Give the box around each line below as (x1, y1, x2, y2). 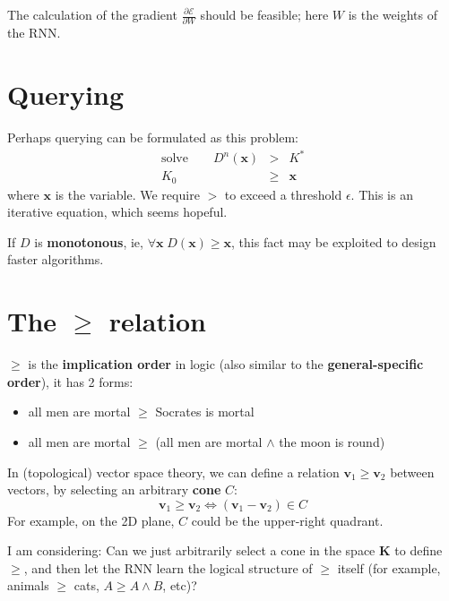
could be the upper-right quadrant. (191, 511, 384, 529)
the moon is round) (279, 432, 385, 451)
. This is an (350, 185, 413, 203)
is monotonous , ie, (34, 232, 143, 251)
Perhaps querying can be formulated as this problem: (7, 128, 298, 147)
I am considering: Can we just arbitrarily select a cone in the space (7, 541, 376, 560)
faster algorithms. (7, 250, 104, 269)
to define (394, 541, 443, 560)
